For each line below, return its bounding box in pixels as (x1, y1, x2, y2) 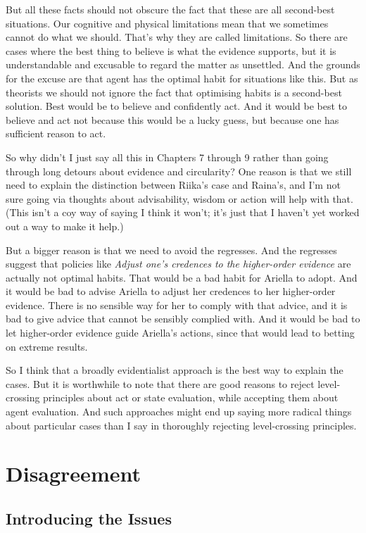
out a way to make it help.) (6, 218, 124, 233)
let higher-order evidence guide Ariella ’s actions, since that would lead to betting (6, 325, 355, 340)
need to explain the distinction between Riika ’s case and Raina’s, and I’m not (6, 177, 341, 192)
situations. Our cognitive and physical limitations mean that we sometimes (6, 15, 329, 30)
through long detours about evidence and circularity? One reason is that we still (6, 163, 352, 178)
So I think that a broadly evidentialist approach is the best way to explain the (6, 363, 343, 377)
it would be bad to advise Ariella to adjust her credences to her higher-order (6, 284, 336, 299)
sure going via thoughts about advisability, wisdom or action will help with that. (6, 191, 353, 206)
